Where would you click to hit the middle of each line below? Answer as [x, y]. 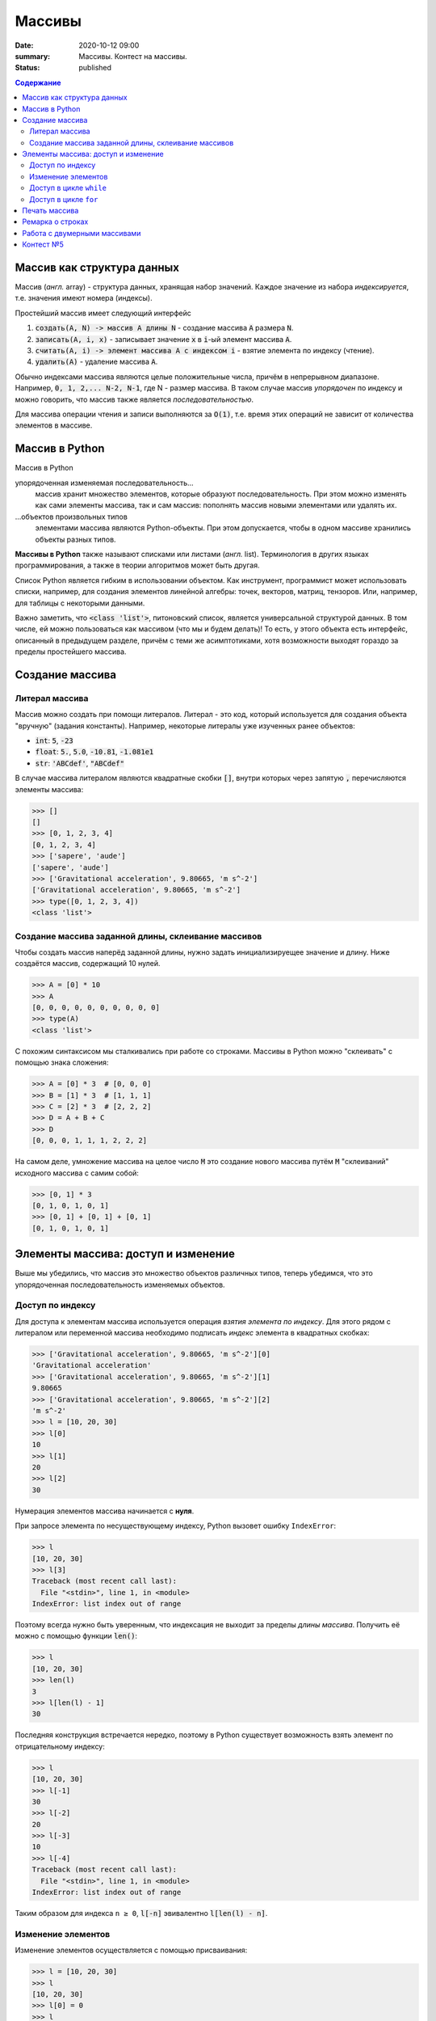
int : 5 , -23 [54, 740]
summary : [33, 56]
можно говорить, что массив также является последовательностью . [134, 399]
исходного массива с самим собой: [77, 1173]
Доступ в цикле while [68, 188]
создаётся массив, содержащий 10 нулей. [88, 964]
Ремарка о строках [55, 222]
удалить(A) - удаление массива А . [96, 362]
